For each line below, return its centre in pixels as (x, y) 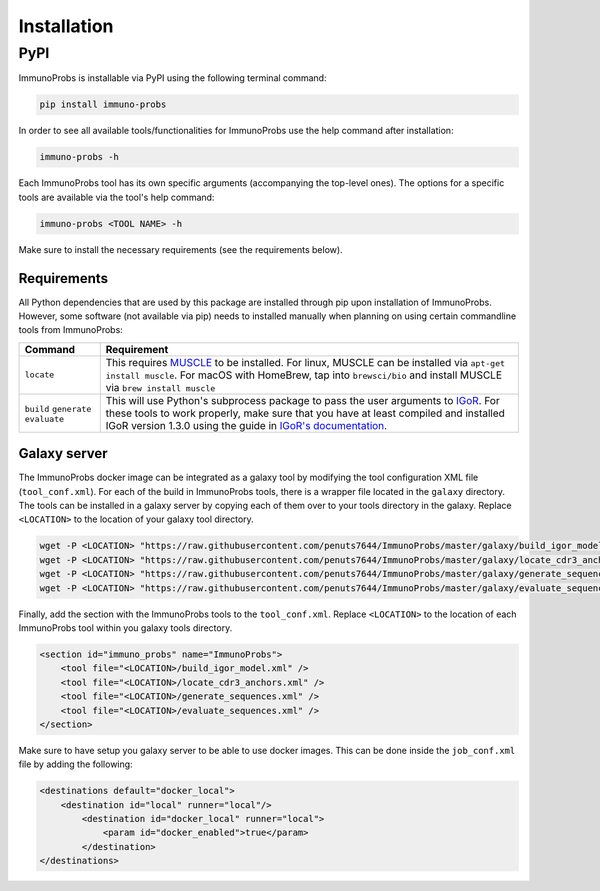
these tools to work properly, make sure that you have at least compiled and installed (305, 413)
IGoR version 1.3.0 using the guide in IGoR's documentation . (246, 425)
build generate (58, 409)
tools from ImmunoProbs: (71, 330)
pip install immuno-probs (103, 104)
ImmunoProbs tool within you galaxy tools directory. (125, 627)
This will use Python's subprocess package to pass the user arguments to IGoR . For (302, 400)
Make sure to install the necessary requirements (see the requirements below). (181, 249)
